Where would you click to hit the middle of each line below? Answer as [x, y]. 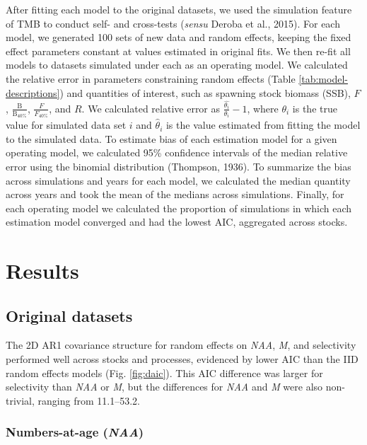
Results [42, 271]
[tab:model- [323, 78]
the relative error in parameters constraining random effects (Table [151, 78]
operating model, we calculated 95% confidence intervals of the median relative [177, 152]
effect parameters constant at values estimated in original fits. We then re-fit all [178, 51]
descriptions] [33, 92]
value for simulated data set [66, 125]
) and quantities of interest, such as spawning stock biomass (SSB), [205, 92]
